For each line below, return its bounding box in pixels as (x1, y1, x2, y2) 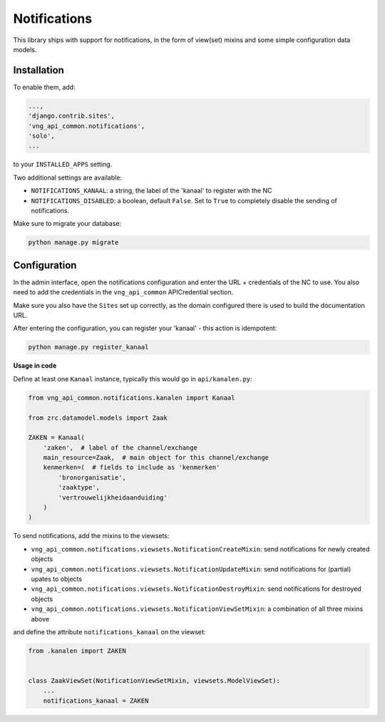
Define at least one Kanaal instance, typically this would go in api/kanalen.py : (13, 374, 252, 383)
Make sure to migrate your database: (13, 220, 122, 228)
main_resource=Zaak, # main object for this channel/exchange (43, 453, 269, 462)
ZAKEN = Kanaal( (28, 433, 86, 442)
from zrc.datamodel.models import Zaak (28, 413, 168, 422)
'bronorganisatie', (58, 473, 126, 481)
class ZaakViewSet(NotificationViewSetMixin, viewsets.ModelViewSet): (28, 677, 281, 685)
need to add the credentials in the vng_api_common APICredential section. (13, 288, 234, 296)
